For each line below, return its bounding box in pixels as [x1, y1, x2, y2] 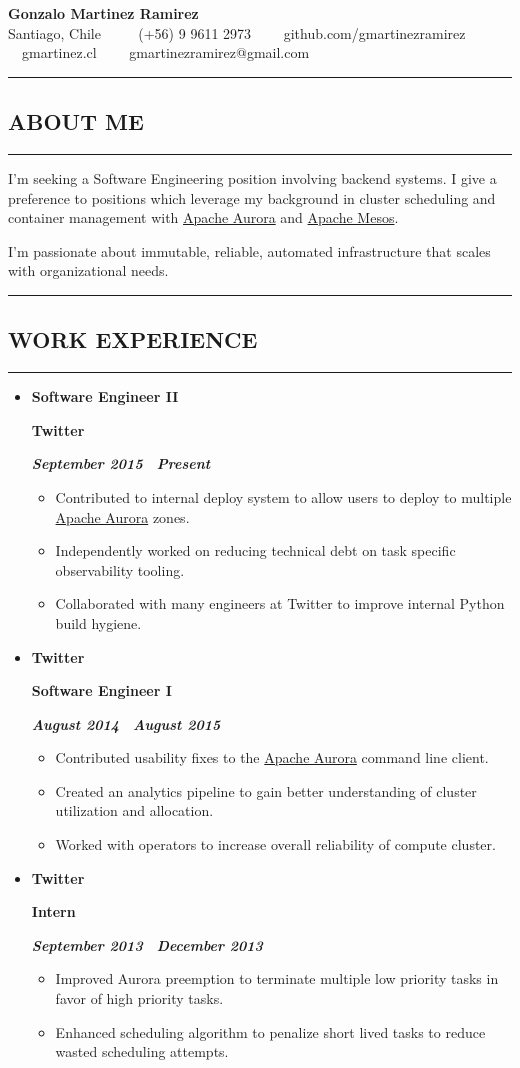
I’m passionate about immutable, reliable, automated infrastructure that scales [8, 240, 491, 261]
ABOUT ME [8, 106, 144, 137]
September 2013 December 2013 [31, 934, 263, 955]
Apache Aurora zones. [55, 506, 190, 527]
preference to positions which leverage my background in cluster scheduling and [8, 187, 496, 208]
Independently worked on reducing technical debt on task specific [55, 540, 456, 561]
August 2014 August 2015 [31, 713, 221, 734]
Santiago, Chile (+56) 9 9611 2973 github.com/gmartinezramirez [8, 22, 466, 43]
